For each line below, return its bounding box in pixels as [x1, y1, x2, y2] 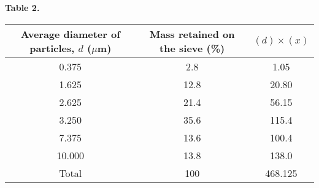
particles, [29, 40, 75, 55]
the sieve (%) [159, 40, 225, 55]
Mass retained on [149, 26, 235, 41]
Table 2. [5, 1, 40, 13]
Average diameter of [20, 26, 120, 41]
